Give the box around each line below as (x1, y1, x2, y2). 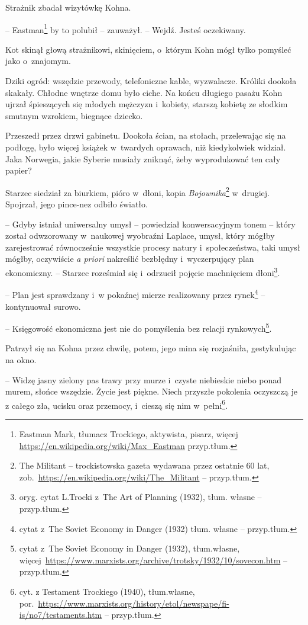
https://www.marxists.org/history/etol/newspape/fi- (38, 597, 229, 609)
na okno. (5, 353, 37, 366)
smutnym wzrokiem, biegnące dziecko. (5, 109, 143, 121)
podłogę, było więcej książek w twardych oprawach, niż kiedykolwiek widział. (5, 141, 286, 153)
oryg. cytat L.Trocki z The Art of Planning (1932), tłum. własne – (19, 491, 262, 503)
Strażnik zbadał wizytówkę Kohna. (5, 1, 131, 13)
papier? (5, 164, 32, 177)
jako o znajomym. (5, 55, 71, 67)
